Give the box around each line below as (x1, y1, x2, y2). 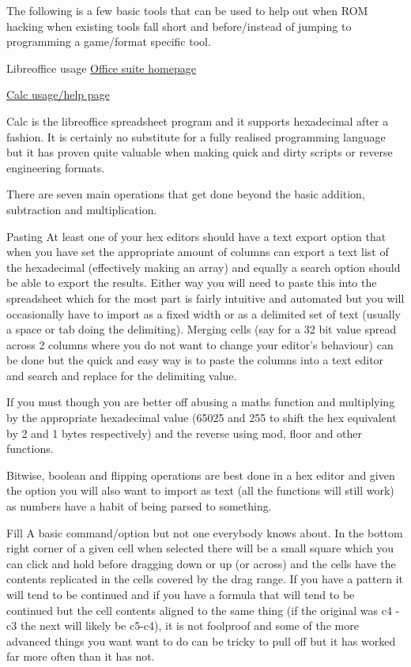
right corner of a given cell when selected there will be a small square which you (6, 540, 394, 556)
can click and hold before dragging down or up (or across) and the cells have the (6, 555, 396, 571)
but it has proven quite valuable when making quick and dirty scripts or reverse (6, 144, 393, 160)
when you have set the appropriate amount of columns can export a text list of (6, 243, 389, 260)
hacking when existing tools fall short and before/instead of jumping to (6, 17, 352, 34)
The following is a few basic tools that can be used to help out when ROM (6, 2, 368, 18)
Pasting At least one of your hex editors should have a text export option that (6, 228, 386, 244)
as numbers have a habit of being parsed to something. (6, 498, 272, 514)
